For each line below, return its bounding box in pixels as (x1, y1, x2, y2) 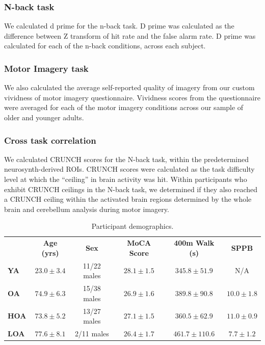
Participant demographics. (91, 221, 174, 231)
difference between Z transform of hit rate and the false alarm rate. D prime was (4, 30, 256, 41)
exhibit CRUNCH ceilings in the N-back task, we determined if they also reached (4, 183, 258, 194)
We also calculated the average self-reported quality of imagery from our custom (4, 82, 255, 93)
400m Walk (174, 237, 215, 248)
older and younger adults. (4, 112, 84, 122)
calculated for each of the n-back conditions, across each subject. (4, 40, 206, 51)
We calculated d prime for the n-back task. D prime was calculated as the (4, 20, 234, 31)
